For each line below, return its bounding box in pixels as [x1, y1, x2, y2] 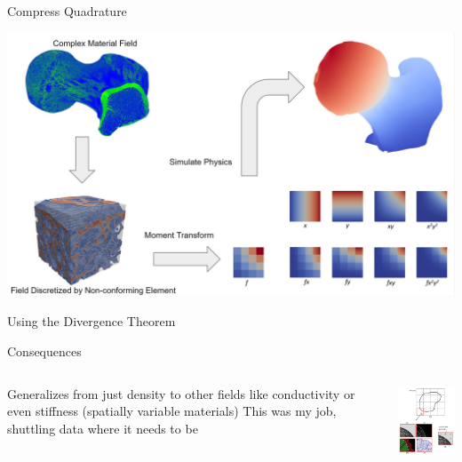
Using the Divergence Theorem [7, 312, 176, 331]
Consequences [7, 342, 82, 361]
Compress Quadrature [7, 2, 127, 20]
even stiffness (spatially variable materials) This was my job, [7, 402, 337, 420]
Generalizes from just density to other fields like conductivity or [7, 384, 355, 402]
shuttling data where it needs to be [7, 418, 198, 437]
